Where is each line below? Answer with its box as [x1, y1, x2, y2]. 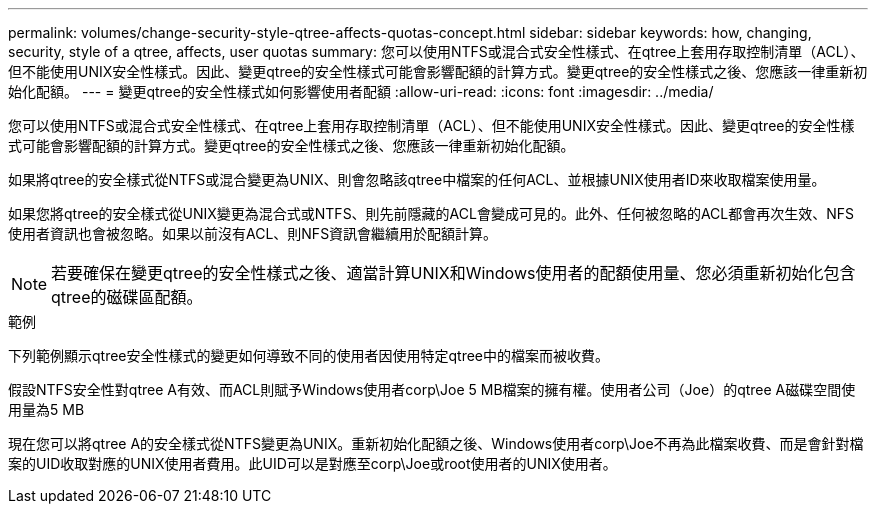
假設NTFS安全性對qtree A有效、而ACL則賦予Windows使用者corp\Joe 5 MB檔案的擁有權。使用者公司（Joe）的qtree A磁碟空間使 [8, 381, 856, 398]
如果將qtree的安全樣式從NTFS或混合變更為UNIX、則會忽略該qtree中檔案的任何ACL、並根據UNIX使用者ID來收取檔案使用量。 [8, 171, 826, 188]
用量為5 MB [8, 401, 85, 418]
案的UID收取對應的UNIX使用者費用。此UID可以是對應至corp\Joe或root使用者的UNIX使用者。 [8, 455, 617, 472]
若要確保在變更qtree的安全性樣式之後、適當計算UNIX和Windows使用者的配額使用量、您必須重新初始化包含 [51, 263, 856, 283]
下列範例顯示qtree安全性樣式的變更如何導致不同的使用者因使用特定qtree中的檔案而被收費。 [8, 347, 610, 364]
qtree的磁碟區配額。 [51, 287, 203, 307]
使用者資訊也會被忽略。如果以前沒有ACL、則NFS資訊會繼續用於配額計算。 [8, 225, 498, 242]
